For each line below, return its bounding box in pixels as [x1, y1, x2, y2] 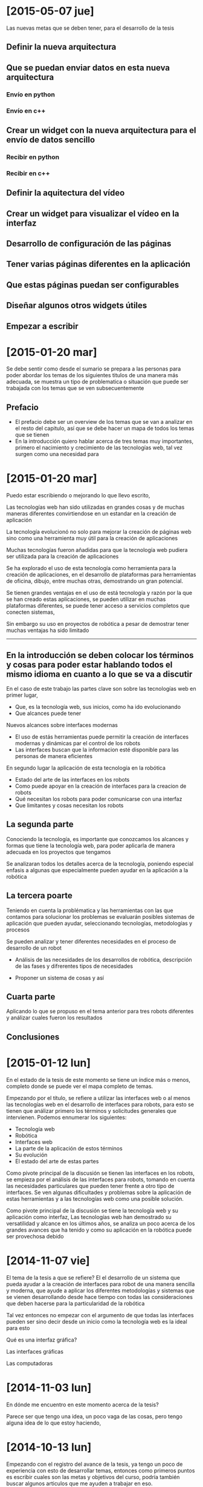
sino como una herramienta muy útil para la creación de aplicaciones [6, 535, 178, 542]
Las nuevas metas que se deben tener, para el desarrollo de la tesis [6, 24, 175, 32]
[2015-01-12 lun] [6, 1056, 91, 1070]
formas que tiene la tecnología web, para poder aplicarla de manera [6, 842, 175, 849]
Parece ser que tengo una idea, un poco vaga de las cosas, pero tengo [6, 1412, 183, 1420]
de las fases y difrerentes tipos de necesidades [14, 962, 134, 970]
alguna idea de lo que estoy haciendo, [6, 1419, 101, 1426]
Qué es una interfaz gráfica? [6, 1336, 77, 1343]
